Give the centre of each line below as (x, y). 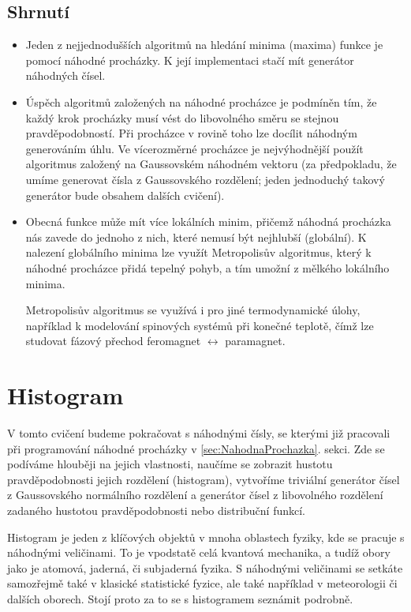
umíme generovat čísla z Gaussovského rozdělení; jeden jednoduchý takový (205, 179)
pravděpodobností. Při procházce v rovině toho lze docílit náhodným (191, 133)
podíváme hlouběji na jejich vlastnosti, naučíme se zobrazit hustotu (170, 464)
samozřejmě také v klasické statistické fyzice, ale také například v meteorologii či (202, 583)
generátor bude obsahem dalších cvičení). (125, 195)
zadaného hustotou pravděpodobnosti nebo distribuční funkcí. (157, 510)
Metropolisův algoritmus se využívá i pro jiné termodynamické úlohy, (193, 310)
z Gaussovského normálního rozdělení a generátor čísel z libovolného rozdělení (195, 495)
